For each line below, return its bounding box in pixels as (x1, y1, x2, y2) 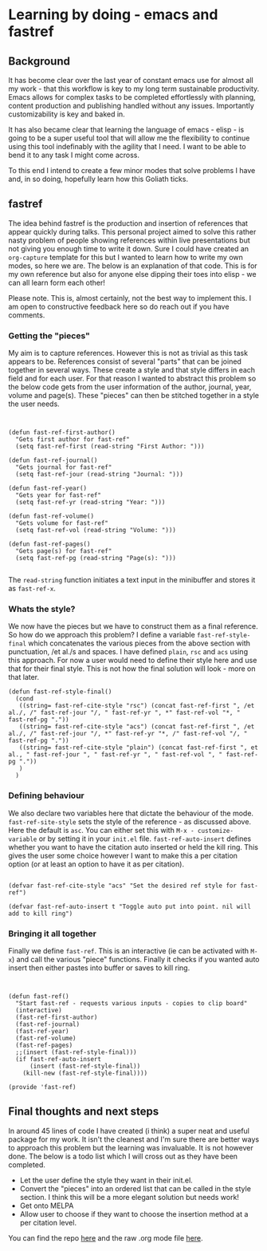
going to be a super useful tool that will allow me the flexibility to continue (8, 133, 250, 143)
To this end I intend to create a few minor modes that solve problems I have (8, 166, 256, 175)
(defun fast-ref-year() (8, 484, 88, 492)
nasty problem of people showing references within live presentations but (8, 235, 251, 245)
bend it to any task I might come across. (8, 150, 140, 160)
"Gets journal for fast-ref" (15, 464, 112, 472)
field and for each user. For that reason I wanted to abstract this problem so (8, 373, 257, 384)
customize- (198, 827, 234, 835)
